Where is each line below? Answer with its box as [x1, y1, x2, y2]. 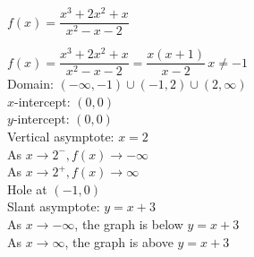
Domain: [7, 74, 54, 93]
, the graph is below [74, 215, 183, 234]
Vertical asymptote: [7, 127, 114, 146]
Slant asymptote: [7, 197, 100, 216]
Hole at [7, 179, 47, 198]
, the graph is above [64, 232, 174, 251]
